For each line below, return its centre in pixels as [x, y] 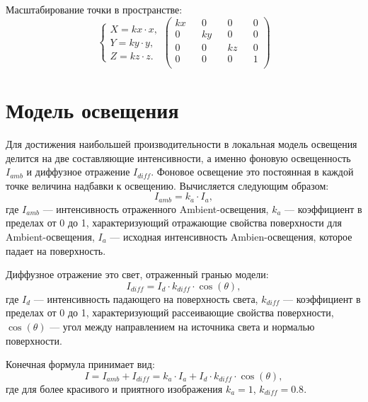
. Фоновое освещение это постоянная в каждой [252, 172]
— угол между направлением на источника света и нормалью [182, 326]
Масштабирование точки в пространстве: [94, 9]
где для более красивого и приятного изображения [114, 388]
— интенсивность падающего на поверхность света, [146, 298]
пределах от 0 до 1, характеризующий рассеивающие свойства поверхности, [170, 312]
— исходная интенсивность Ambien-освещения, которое [231, 236]
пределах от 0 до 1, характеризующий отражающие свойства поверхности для [174, 223]
